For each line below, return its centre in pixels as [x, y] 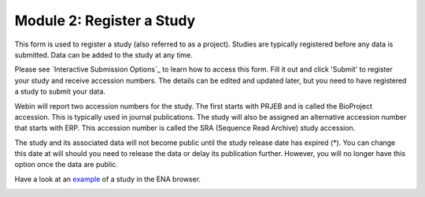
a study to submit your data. [60, 91]
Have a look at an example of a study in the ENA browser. [107, 179]
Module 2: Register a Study [105, 20]
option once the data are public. [66, 165]
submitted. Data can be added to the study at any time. [103, 54]
